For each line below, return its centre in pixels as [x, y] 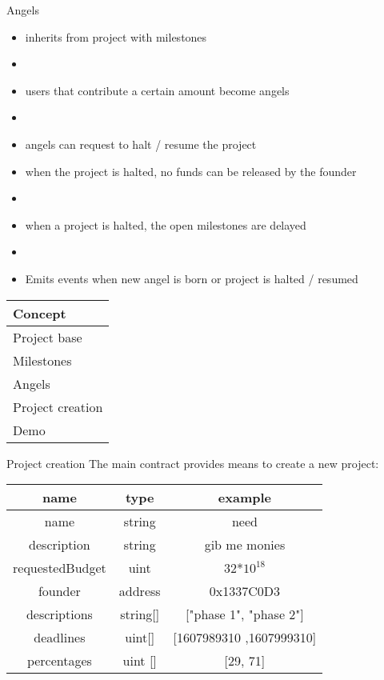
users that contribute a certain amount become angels [157, 90]
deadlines [60, 638]
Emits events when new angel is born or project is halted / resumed [192, 278]
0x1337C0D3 [245, 591]
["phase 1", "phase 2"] [245, 614]
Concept [40, 313]
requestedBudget [60, 568]
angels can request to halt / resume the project [141, 144]
